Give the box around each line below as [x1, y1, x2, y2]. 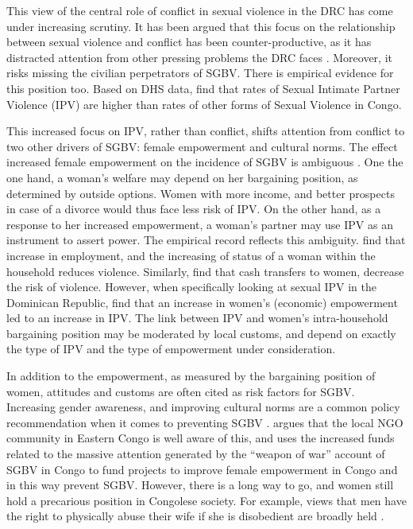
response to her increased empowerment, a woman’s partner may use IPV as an [6, 216, 393, 232]
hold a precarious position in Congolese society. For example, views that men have [6, 492, 407, 508]
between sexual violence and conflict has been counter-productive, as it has [6, 33, 372, 50]
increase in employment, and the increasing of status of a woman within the [6, 247, 376, 263]
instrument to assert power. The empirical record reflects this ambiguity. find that [6, 231, 406, 248]
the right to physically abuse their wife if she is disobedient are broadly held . [6, 508, 384, 524]
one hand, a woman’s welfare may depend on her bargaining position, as [6, 169, 358, 185]
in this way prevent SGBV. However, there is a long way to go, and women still [6, 476, 394, 493]
